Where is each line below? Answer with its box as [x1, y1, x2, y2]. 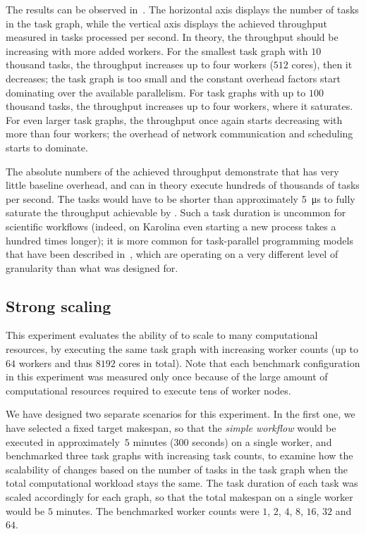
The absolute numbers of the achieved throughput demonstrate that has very [6, 163, 339, 178]
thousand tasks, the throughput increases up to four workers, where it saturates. [6, 99, 353, 113]
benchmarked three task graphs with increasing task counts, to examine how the [6, 448, 353, 463]
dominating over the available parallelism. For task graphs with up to [6, 85, 306, 99]
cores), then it [291, 57, 353, 72]
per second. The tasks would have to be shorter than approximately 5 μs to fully [6, 191, 355, 206]
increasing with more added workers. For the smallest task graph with [6, 43, 308, 58]
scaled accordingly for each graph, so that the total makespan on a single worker [6, 490, 353, 504]
